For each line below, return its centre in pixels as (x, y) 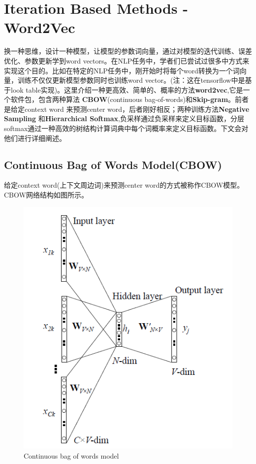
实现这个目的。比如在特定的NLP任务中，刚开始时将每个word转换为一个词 (122, 70)
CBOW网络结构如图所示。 (46, 195)
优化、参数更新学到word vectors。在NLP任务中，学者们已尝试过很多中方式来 (127, 60)
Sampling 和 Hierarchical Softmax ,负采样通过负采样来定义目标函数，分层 (124, 118)
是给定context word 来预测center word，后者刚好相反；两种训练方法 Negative (127, 109)
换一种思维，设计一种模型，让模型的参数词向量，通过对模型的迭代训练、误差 (128, 51)
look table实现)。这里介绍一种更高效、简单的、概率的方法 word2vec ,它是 (127, 89)
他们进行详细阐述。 (35, 138)
